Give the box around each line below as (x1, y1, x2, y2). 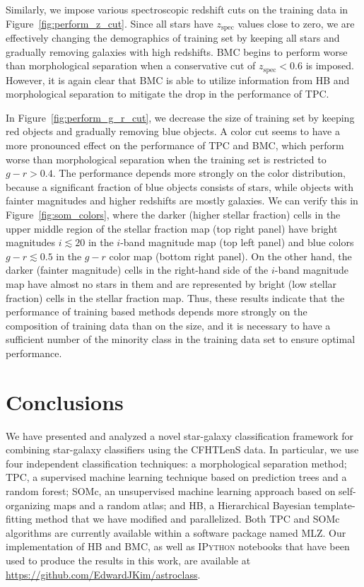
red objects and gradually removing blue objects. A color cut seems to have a (6, 124, 340, 139)
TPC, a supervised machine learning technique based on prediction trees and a (6, 470, 347, 484)
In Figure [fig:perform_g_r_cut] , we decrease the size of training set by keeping (6, 110, 355, 124)
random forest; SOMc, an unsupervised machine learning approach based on (6, 484, 336, 499)
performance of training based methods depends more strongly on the (6, 304, 307, 319)
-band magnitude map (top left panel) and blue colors (120, 235, 354, 250)
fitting (6, 511, 33, 526)
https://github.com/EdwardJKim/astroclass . (6, 566, 201, 581)
